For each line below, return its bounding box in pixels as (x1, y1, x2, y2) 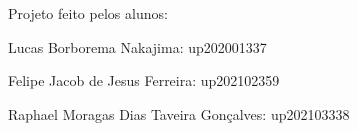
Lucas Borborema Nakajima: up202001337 (8, 36, 267, 57)
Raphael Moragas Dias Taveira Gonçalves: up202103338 (8, 103, 350, 124)
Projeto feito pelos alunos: (8, 3, 168, 23)
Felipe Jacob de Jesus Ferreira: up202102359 (8, 70, 280, 91)
